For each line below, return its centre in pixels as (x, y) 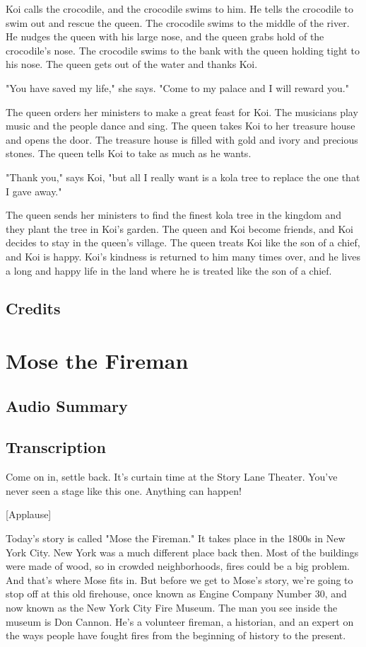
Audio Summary (67, 405)
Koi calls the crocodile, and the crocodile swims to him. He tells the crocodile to (179, 8)
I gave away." (34, 191)
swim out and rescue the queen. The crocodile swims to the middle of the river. (178, 22)
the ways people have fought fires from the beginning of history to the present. (176, 635)
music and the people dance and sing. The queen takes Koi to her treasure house (181, 126)
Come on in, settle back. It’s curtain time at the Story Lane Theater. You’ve (172, 477)
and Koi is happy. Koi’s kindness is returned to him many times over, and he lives (183, 256)
